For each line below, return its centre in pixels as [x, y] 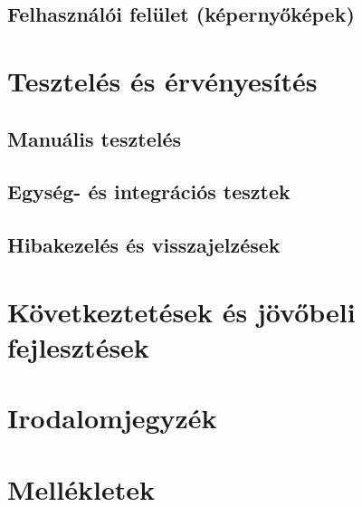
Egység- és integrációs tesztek [149, 191]
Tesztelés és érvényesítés [162, 80]
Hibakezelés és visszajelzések [144, 245]
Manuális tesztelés [95, 138]
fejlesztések [78, 346]
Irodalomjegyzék [112, 418]
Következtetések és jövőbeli [181, 311]
